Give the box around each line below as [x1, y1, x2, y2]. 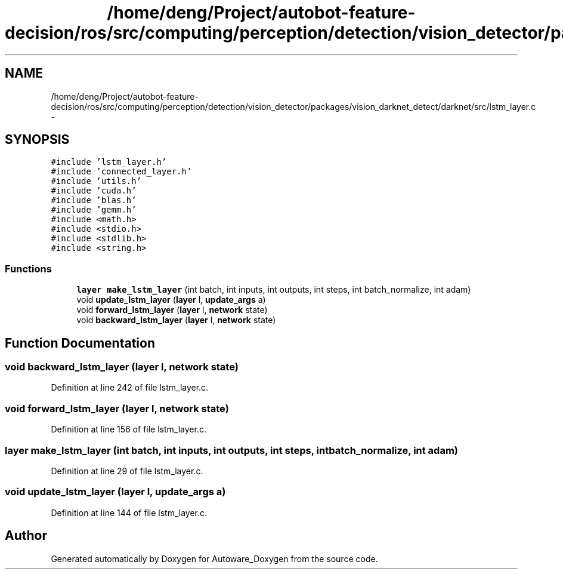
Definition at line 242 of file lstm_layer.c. [51, 382, 209, 393]
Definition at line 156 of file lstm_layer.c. [51, 424, 206, 435]
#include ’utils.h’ [51, 176, 142, 186]
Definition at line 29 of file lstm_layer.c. [51, 465, 203, 476]
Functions [5, 262, 52, 275]
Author [5, 528, 47, 544]
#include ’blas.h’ [51, 195, 137, 205]
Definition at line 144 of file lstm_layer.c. [51, 507, 208, 518]
